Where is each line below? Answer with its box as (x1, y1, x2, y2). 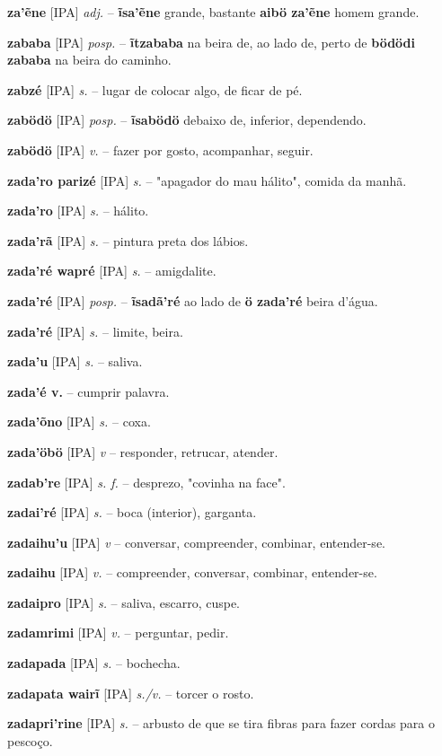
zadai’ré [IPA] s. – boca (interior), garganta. (7, 503, 257, 522)
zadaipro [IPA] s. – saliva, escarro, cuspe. (7, 593, 241, 611)
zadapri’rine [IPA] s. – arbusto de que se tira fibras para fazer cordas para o (7, 714, 436, 733)
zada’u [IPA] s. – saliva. (7, 352, 143, 371)
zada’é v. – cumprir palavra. (7, 382, 170, 400)
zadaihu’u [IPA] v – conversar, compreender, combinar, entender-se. (7, 532, 385, 551)
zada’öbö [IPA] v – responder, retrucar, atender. (7, 442, 278, 461)
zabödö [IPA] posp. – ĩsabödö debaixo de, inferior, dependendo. (7, 110, 367, 129)
